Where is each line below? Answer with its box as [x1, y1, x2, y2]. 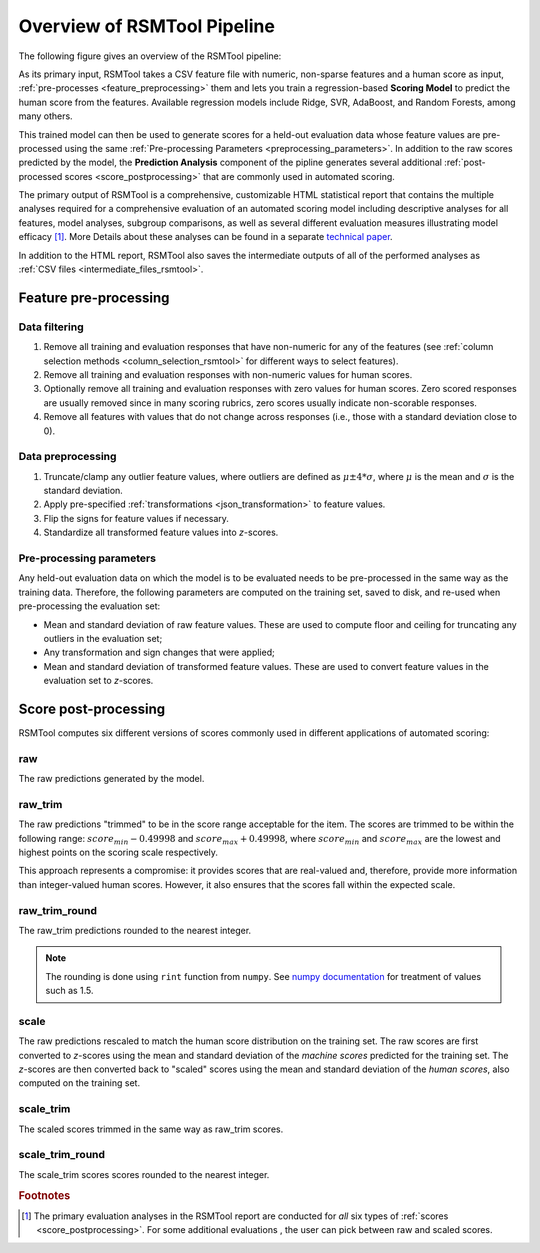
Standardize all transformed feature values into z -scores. [43, 526, 279, 539]
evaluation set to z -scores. [43, 675, 154, 687]
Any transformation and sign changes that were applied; [43, 646, 275, 659]
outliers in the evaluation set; [43, 632, 163, 644]
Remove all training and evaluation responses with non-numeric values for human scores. [43, 368, 413, 380]
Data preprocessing [18, 450, 117, 464]
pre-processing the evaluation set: [18, 600, 161, 612]
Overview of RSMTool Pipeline [18, 15, 275, 37]
